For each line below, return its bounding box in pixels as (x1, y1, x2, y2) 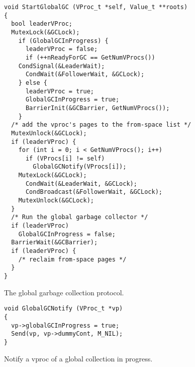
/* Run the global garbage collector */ (11, 214, 148, 221)
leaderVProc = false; (25, 45, 98, 53)
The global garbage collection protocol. (4, 287, 124, 297)
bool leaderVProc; (11, 20, 73, 28)
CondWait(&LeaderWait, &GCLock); (25, 180, 137, 187)
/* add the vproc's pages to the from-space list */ (11, 121, 191, 129)
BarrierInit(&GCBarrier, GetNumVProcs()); (25, 104, 170, 112)
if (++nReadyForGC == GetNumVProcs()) (25, 54, 155, 61)
